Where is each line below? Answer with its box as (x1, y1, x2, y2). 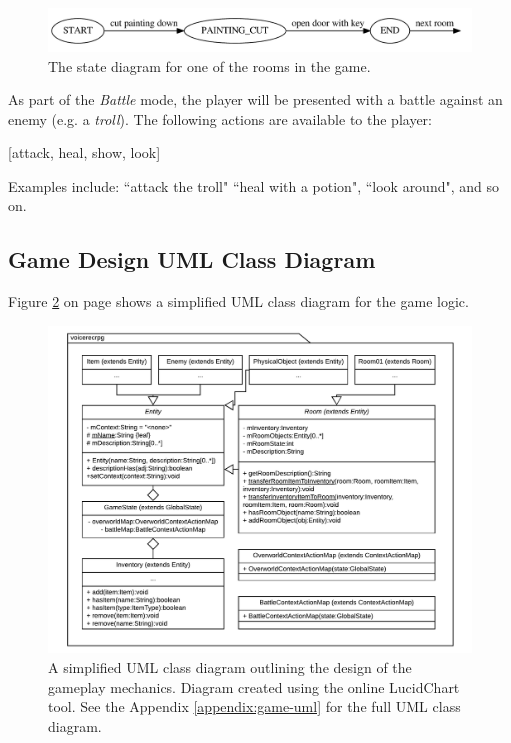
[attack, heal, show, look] (8, 142, 161, 163)
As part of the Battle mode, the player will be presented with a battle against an (8, 89, 503, 110)
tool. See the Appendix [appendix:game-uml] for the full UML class (48, 696, 461, 717)
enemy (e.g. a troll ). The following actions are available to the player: (8, 108, 432, 129)
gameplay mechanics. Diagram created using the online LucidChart (48, 676, 460, 697)
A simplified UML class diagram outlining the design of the (48, 656, 412, 677)
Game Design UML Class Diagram (8, 244, 376, 275)
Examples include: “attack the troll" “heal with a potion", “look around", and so (8, 175, 500, 196)
